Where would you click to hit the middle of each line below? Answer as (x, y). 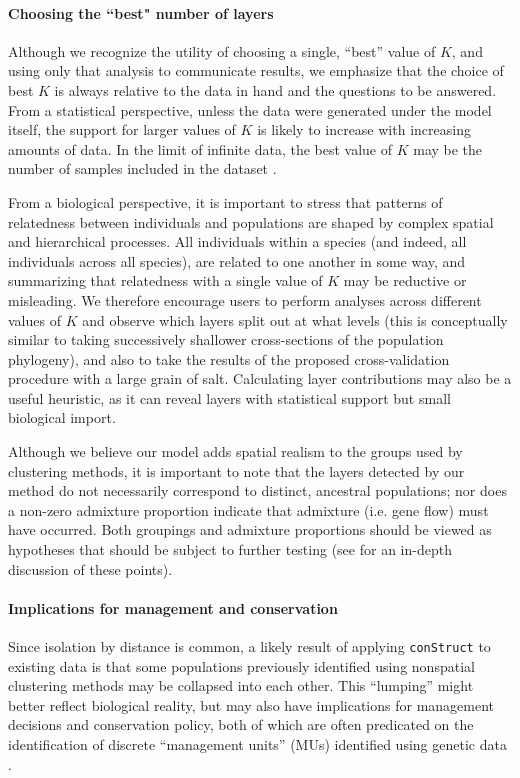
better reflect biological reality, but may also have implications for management (251, 704)
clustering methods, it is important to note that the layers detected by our (236, 470)
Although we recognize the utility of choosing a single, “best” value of (222, 50)
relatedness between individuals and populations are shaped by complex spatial (251, 221)
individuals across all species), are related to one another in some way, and (237, 260)
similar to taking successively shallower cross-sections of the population (226, 339)
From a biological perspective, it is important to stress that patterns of (225, 201)
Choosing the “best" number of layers (141, 12)
